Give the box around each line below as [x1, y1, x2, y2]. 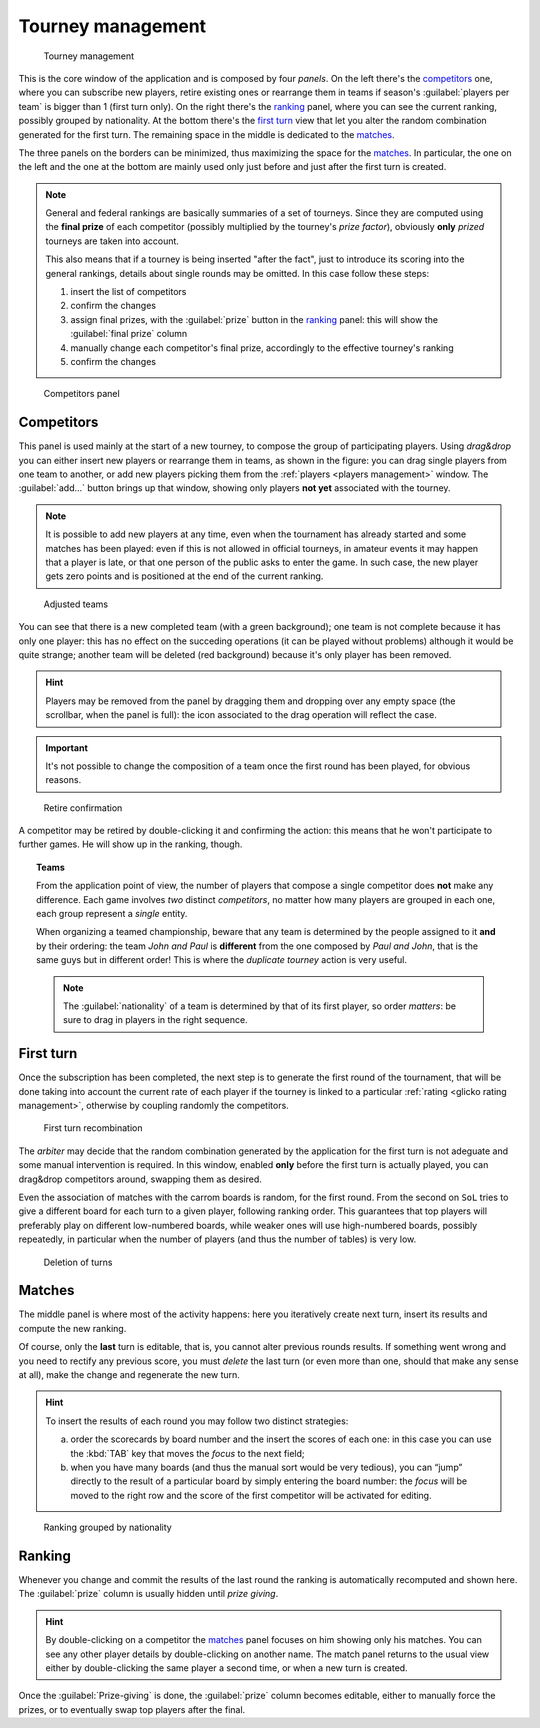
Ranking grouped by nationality [43, 1521, 172, 1534]
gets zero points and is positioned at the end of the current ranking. [45, 570, 324, 582]
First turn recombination [43, 1122, 143, 1134]
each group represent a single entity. [36, 908, 188, 920]
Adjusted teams [43, 598, 109, 610]
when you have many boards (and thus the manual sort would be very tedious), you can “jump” [70, 1461, 463, 1473]
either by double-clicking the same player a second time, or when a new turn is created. [45, 1662, 409, 1674]
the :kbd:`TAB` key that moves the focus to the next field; [70, 1447, 305, 1459]
